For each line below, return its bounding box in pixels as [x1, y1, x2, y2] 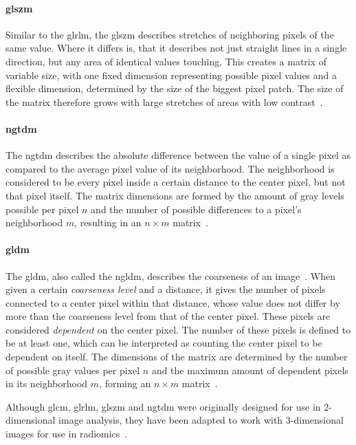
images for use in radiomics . [5, 426, 128, 441]
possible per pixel [5, 202, 79, 216]
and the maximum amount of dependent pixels [151, 362, 348, 377]
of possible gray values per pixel [5, 362, 140, 377]
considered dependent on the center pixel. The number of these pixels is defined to [5, 322, 351, 336]
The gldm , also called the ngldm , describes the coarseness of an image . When [5, 268, 336, 283]
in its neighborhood [5, 376, 88, 391]
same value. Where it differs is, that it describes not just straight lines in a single [5, 41, 347, 55]
